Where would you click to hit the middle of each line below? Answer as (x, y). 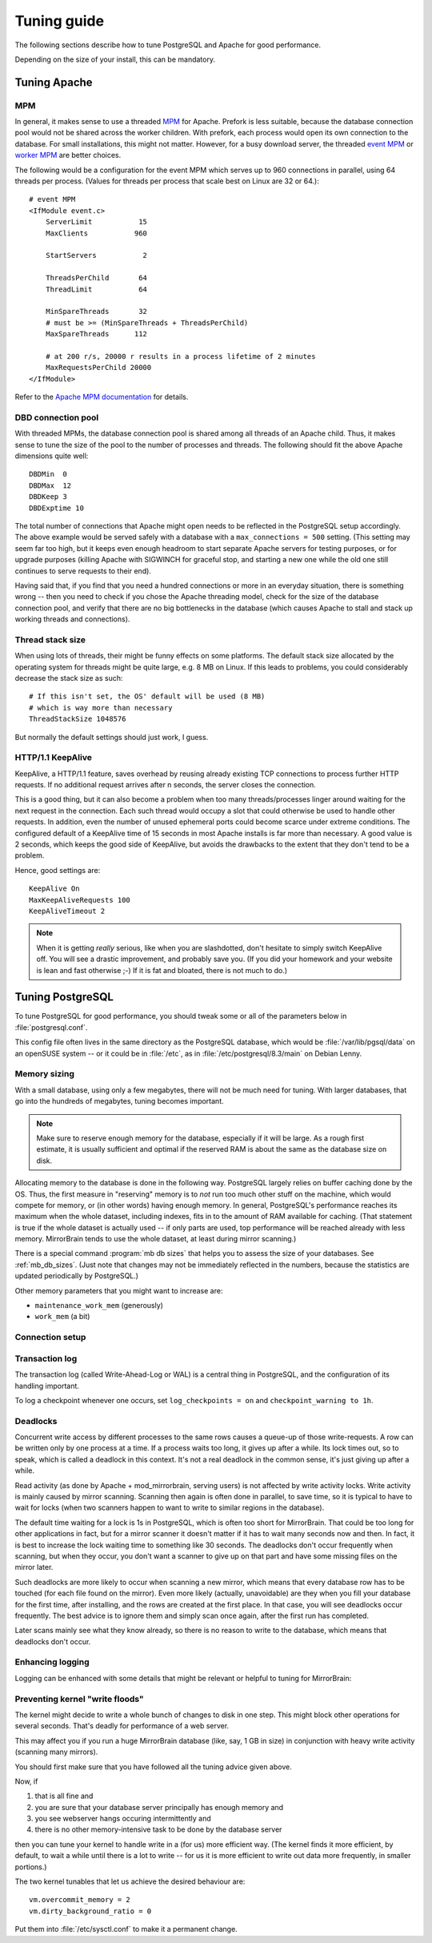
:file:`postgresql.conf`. (51, 1027)
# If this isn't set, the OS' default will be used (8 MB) (147, 696)
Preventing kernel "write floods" (79, 1699)
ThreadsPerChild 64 (96, 278)
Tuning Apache (54, 82)
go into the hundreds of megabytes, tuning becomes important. (119, 1101)
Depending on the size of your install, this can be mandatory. (115, 59)
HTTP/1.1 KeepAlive (53, 758)
